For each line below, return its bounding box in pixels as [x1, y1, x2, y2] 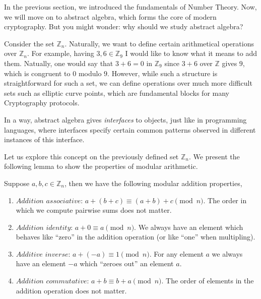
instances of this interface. [4, 134, 85, 145]
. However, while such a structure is [107, 68, 218, 78]
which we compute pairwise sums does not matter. [16, 205, 172, 215]
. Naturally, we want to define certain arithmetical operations [64, 38, 254, 48]
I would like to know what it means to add [125, 48, 257, 58]
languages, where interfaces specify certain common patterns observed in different [4, 124, 256, 135]
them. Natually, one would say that [4, 57, 113, 68]
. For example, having [27, 48, 94, 58]
